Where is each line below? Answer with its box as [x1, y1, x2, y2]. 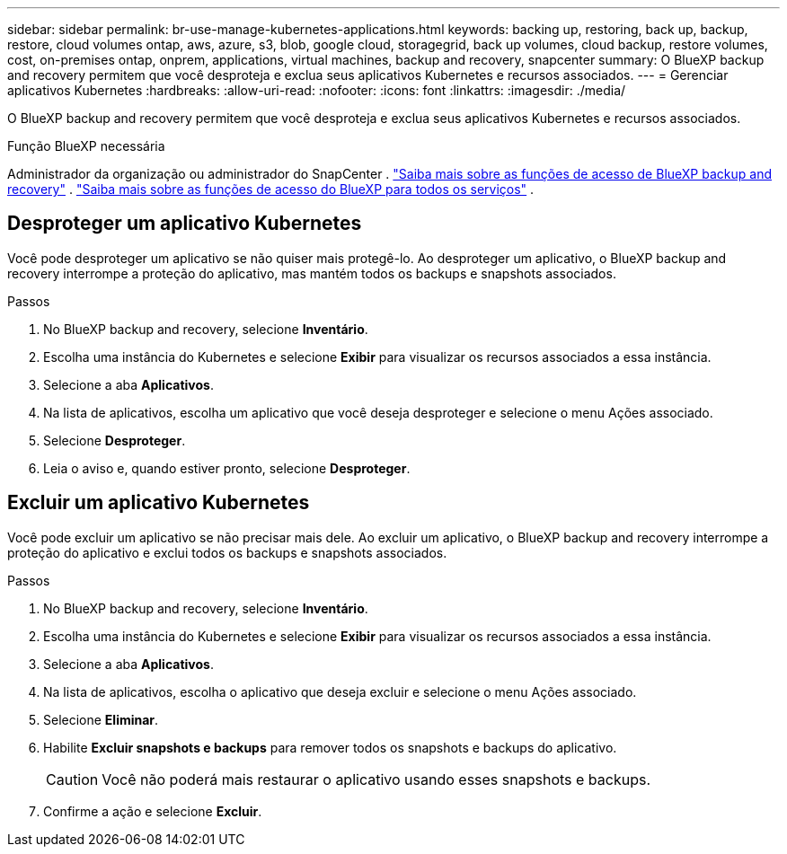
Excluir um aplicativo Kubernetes [7, 491, 310, 515]
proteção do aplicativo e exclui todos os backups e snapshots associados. [7, 544, 447, 560]
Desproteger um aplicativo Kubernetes [7, 212, 362, 235]
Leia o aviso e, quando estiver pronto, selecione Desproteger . [43, 460, 411, 476]
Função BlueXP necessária [7, 138, 165, 154]
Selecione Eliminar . [43, 711, 159, 727]
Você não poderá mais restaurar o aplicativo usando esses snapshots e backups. [102, 770, 650, 788]
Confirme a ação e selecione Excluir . [43, 803, 262, 819]
